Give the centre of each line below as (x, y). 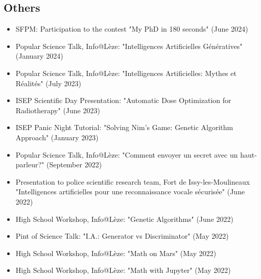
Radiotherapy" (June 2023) (58, 110)
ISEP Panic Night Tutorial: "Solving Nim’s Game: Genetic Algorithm (124, 127)
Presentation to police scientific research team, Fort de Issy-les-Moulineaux (133, 181)
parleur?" (30, 164)
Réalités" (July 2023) (48, 83)
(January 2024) (39, 56)
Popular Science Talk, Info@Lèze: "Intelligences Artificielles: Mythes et (126, 73)
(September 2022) (74, 164)
